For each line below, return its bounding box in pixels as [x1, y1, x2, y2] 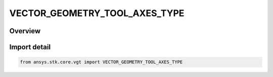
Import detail [9, 43, 51, 51]
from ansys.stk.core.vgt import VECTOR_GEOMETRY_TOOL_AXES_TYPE [20, 59, 183, 65]
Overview [9, 27, 41, 35]
